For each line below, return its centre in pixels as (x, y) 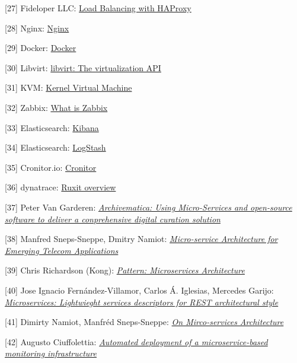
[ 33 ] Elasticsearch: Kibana (52, 127)
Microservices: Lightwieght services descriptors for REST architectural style (142, 302)
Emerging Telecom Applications (62, 250)
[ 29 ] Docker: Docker (41, 48)
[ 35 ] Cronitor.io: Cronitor (51, 167)
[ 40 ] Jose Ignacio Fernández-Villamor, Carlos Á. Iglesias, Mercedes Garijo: (139, 290)
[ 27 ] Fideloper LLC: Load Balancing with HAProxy (98, 8)
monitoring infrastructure (51, 353)
